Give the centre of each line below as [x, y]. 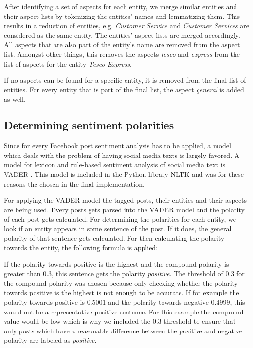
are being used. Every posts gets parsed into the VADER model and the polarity [124, 209]
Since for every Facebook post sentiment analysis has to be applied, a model [117, 146]
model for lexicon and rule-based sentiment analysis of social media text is [115, 165]
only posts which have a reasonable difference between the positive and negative [123, 330]
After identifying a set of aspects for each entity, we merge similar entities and [121, 6]
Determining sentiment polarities [89, 125]
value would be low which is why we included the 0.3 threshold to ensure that [120, 321]
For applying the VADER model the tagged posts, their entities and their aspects [126, 200]
